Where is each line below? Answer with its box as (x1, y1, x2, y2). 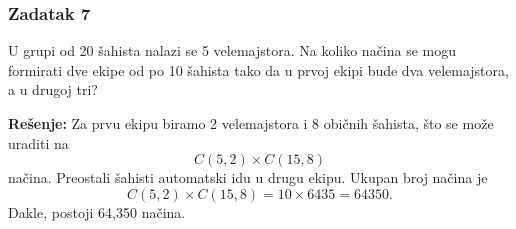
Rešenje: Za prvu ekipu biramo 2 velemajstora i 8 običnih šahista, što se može (8, 113, 494, 133)
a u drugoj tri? (8, 79, 98, 100)
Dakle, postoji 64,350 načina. (8, 201, 186, 222)
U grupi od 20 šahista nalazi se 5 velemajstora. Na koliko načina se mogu (8, 40, 457, 61)
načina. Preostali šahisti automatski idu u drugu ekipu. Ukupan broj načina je (8, 167, 488, 188)
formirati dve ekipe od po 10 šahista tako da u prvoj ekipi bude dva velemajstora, (8, 59, 509, 80)
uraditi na (8, 132, 69, 153)
